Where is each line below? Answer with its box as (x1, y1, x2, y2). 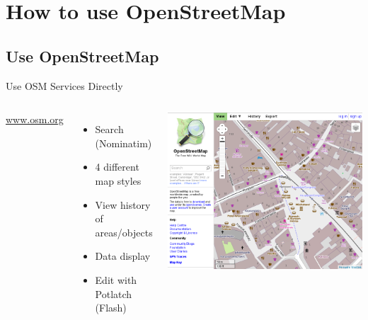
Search (95, 122, 124, 137)
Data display (95, 248, 151, 263)
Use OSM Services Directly (6, 78, 123, 93)
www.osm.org (6, 112, 64, 127)
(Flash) (95, 300, 127, 315)
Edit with (95, 272, 137, 287)
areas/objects (95, 224, 153, 239)
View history (95, 197, 151, 212)
